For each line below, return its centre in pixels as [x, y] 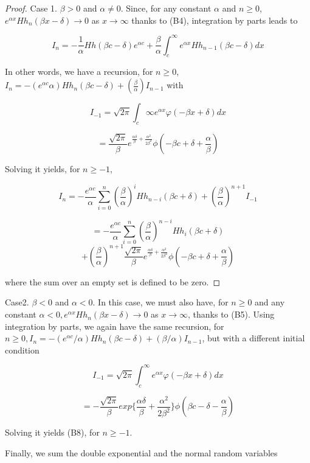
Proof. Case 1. [31, 8]
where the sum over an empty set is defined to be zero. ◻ [113, 281]
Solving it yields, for [43, 169]
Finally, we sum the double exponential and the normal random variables [141, 452]
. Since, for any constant [166, 8]
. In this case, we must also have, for [160, 302]
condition [22, 350]
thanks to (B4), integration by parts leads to [215, 20]
